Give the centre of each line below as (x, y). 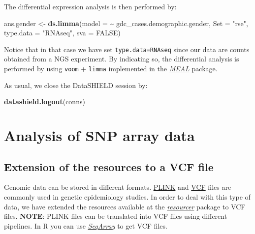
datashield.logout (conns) (45, 102)
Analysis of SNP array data (99, 135)
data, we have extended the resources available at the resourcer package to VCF (125, 206)
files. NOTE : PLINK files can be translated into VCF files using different (116, 216)
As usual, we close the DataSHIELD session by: (76, 85)
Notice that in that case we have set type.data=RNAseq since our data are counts (127, 49)
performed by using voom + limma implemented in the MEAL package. (111, 69)
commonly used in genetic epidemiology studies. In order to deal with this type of (127, 197)
